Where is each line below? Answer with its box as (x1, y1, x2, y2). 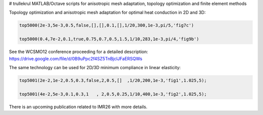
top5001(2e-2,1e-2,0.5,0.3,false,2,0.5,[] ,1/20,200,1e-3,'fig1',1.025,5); (19, 77, 207, 83)
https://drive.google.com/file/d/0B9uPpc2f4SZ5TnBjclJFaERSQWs (9, 56, 143, 61)
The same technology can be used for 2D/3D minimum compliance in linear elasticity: (9, 64, 181, 70)
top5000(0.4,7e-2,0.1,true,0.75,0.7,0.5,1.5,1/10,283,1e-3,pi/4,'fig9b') (19, 37, 199, 42)
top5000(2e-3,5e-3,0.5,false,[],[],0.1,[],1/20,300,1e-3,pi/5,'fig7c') (19, 22, 194, 28)
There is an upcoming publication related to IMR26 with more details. (9, 104, 148, 110)
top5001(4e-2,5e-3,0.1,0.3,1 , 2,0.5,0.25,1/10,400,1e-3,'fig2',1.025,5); (19, 91, 207, 97)
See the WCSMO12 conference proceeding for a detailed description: (9, 49, 149, 55)
